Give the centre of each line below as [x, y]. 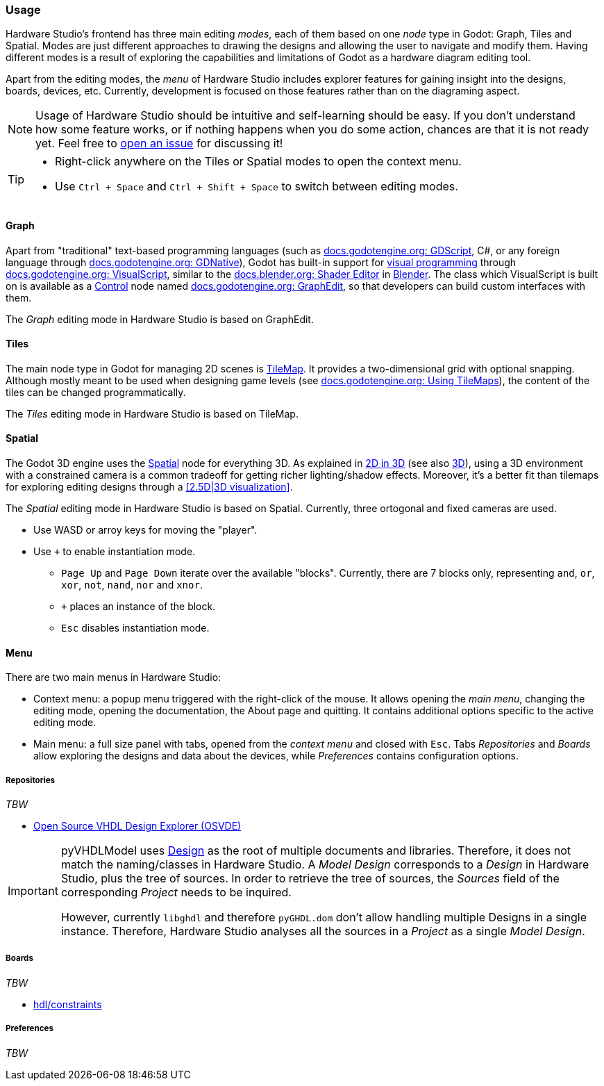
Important [33, 891]
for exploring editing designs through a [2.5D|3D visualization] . [149, 487]
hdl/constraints [68, 1004]
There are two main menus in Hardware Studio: [114, 677]
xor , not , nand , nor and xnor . [132, 585]
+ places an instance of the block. [139, 607]
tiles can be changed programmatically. [96, 392]
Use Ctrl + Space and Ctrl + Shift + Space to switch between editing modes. [257, 187]
